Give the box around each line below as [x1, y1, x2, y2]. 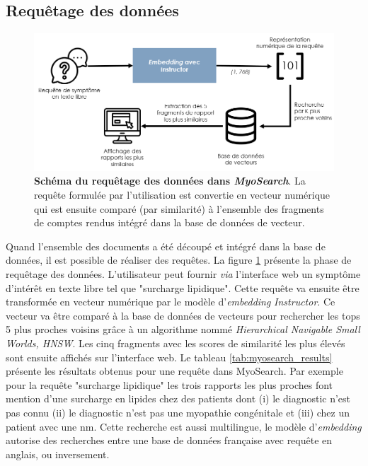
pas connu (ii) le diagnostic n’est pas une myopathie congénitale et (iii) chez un [6, 404, 350, 419]
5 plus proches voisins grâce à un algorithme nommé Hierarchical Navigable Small [6, 322, 360, 337]
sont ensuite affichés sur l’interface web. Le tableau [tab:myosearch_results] [6, 349, 333, 364]
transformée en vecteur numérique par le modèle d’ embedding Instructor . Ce [6, 294, 335, 309]
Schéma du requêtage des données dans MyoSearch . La [34, 173, 306, 188]
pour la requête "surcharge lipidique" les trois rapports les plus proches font [6, 377, 333, 392]
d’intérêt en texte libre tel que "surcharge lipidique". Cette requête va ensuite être [6, 280, 360, 295]
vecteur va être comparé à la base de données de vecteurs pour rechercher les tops [6, 308, 360, 322]
